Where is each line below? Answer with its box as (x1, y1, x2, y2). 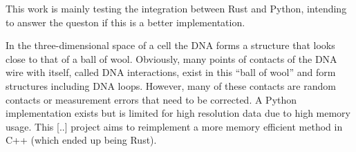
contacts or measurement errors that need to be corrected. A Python (6, 92, 297, 106)
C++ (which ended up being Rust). (6, 133, 157, 147)
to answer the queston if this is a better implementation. (6, 15, 245, 29)
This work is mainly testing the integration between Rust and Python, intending (6, 1, 347, 15)
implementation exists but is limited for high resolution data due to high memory (6, 106, 350, 120)
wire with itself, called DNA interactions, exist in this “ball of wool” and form (6, 65, 336, 79)
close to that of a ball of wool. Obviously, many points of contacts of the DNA (6, 51, 337, 66)
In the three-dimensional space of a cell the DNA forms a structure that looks (6, 38, 335, 53)
